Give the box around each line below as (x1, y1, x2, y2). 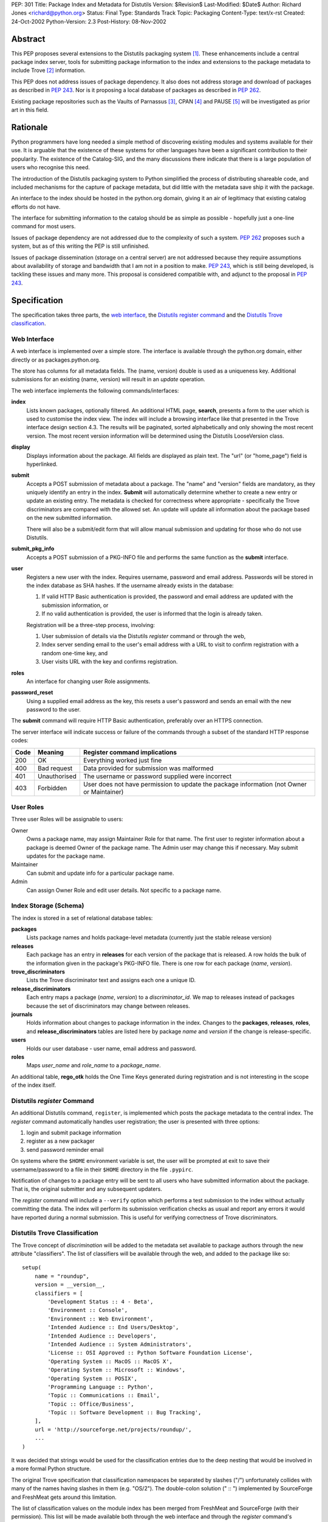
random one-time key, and (41, 649, 108, 657)
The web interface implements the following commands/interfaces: (11, 387, 179, 394)
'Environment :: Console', (47, 1306, 128, 1314)
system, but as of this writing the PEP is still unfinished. (11, 242, 150, 250)
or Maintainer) (83, 787, 124, 796)
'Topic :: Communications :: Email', (47, 1392, 160, 1399)
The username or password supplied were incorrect (83, 772, 232, 780)
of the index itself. (11, 1081, 56, 1089)
